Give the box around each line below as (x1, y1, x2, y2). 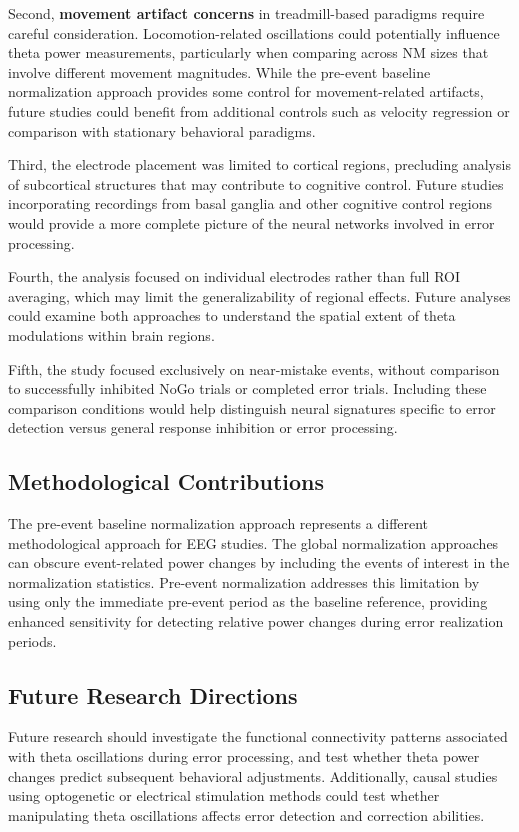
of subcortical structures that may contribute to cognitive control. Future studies (8, 173, 504, 194)
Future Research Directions (8, 679, 298, 710)
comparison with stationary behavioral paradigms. (8, 120, 316, 141)
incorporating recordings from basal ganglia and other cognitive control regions (8, 193, 492, 214)
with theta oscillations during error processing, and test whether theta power (8, 746, 480, 767)
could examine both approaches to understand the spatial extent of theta (8, 305, 456, 326)
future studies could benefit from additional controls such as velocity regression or (8, 100, 510, 121)
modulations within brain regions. (8, 324, 215, 345)
